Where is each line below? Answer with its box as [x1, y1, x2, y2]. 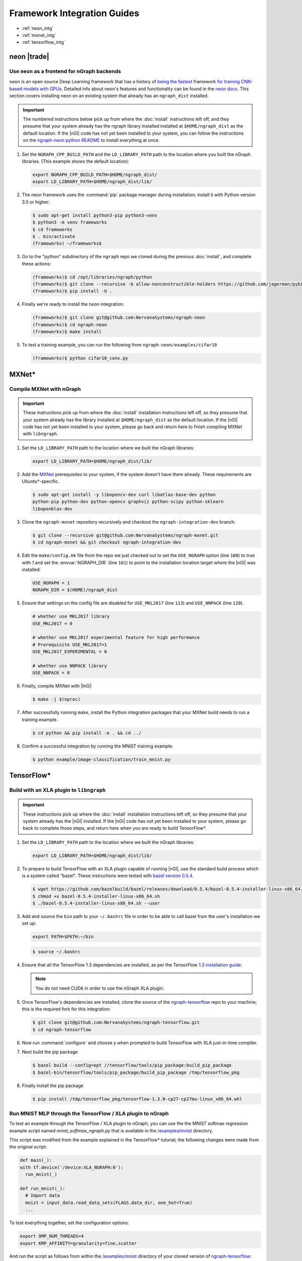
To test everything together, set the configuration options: [9, 1220, 129, 1226]
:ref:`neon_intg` [22, 25, 54, 31]
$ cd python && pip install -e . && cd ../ [32, 730, 142, 736]
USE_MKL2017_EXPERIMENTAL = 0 [32, 649, 107, 655]
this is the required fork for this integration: [22, 1006, 111, 1012]
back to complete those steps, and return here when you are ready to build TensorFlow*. [23, 825, 206, 831]
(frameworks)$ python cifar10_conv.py [32, 356, 128, 361]
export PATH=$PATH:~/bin [32, 934, 94, 940]
